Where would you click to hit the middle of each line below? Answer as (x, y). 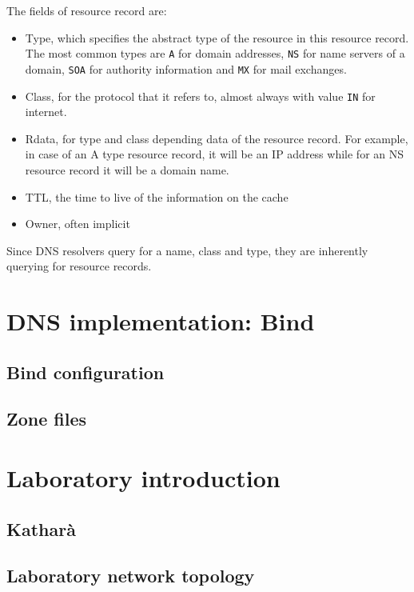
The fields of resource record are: (87, 10)
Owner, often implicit (78, 224)
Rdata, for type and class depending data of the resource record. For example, (217, 138)
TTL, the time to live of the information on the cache (157, 196)
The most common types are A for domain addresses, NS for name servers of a (215, 53)
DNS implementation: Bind (161, 321)
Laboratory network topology (131, 576)
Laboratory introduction (143, 478)
